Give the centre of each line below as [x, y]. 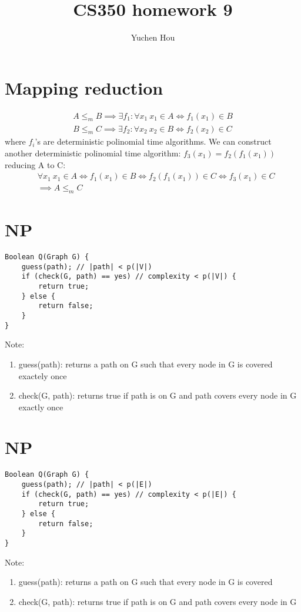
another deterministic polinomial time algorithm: [93, 153]
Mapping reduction [84, 87]
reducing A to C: [35, 164]
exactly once [41, 407]
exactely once [43, 375]
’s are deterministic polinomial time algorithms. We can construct [153, 141]
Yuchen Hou [153, 37]
